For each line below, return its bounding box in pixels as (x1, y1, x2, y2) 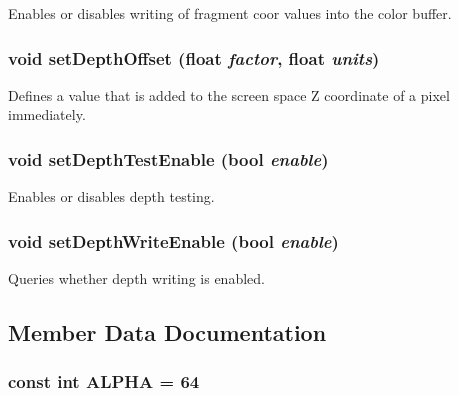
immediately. (8, 104, 86, 125)
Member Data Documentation (8, 317, 327, 348)
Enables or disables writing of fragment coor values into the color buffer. (8, 3, 452, 23)
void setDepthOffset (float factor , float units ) (8, 45, 380, 70)
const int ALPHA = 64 (8, 369, 200, 394)
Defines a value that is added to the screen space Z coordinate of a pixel (8, 84, 450, 105)
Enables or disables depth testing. (8, 186, 215, 207)
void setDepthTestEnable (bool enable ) (8, 146, 329, 171)
